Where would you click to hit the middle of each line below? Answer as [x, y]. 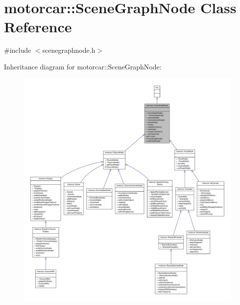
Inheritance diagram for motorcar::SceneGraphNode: [83, 66]
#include [18, 50]
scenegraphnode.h [69, 50]
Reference [38, 27]
